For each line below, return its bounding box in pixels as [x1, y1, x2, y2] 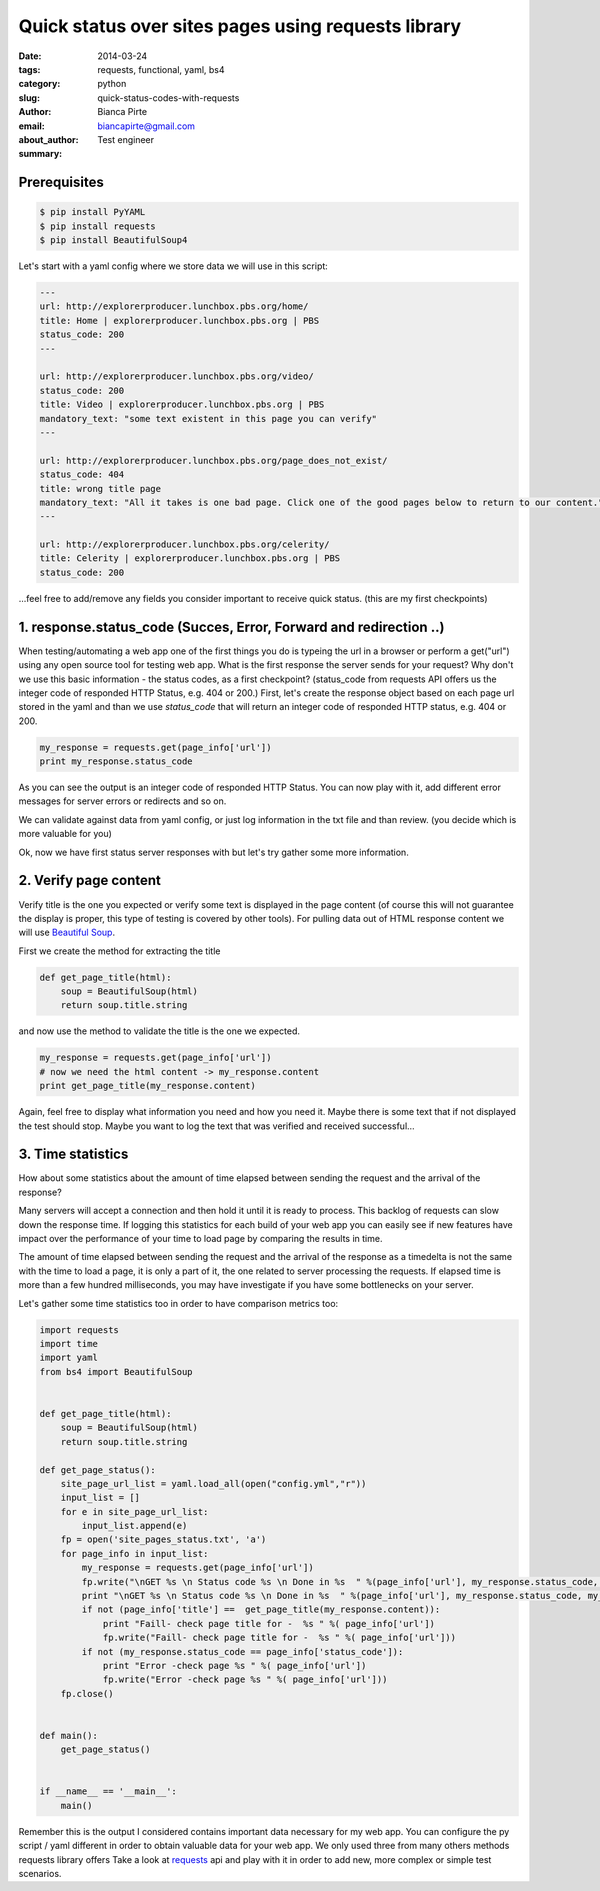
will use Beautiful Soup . [18, 926, 115, 939]
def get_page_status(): [39, 1464, 157, 1475]
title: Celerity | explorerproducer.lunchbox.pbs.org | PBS [39, 553, 341, 564]
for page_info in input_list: [60, 1548, 209, 1559]
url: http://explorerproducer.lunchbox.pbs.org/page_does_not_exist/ [39, 455, 388, 466]
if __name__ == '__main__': [39, 1786, 177, 1797]
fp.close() [60, 1688, 114, 1699]
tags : [18, 63, 41, 75]
